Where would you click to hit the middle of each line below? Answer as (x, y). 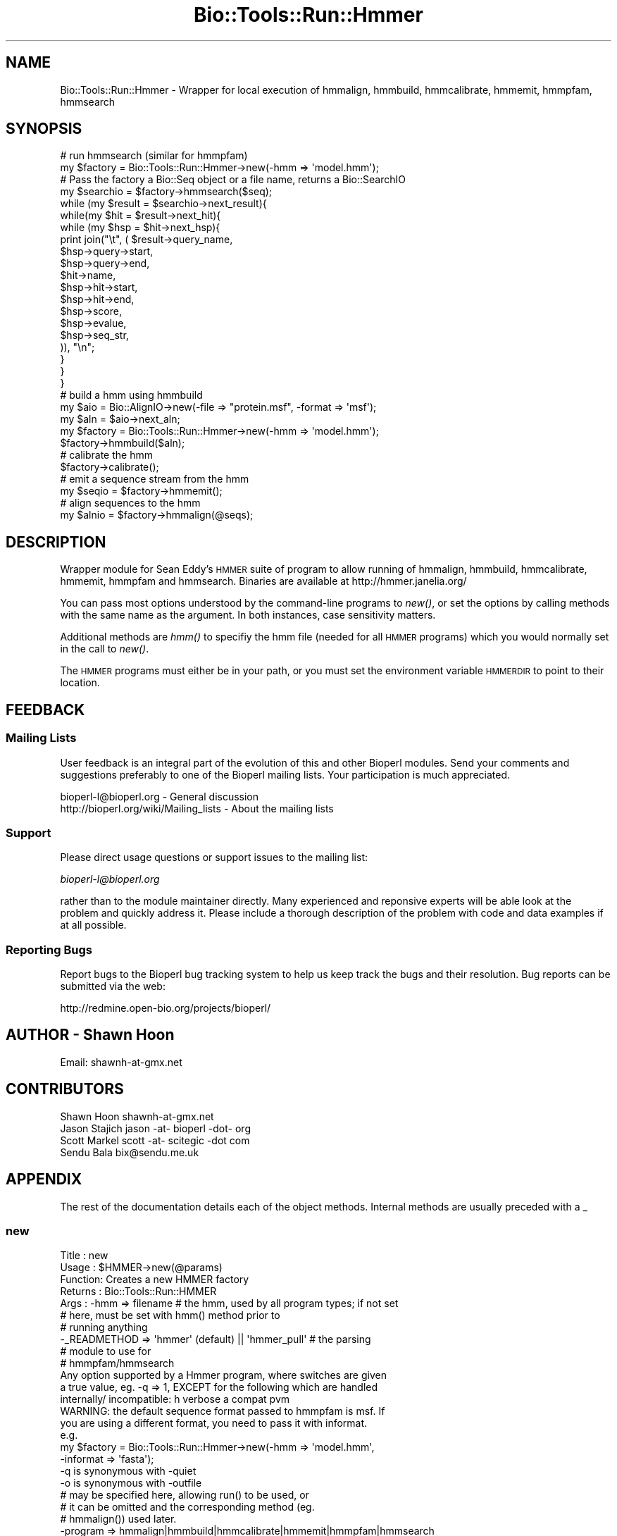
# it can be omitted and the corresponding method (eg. (187, 1507)
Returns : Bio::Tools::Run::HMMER (138, 1292)
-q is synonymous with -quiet (128, 1471)
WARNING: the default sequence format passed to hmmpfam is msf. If (223, 1411)
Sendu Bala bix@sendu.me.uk (130, 1152)
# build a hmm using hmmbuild (131, 395)
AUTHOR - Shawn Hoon (90, 1035)
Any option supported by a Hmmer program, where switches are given (223, 1375)
